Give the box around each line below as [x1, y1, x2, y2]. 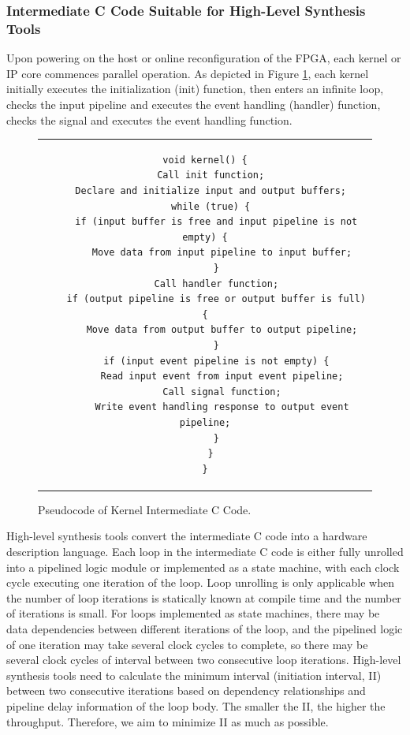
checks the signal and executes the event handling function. [6, 111, 293, 128]
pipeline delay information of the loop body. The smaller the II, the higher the [6, 697, 386, 714]
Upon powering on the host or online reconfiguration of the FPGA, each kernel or [6, 50, 401, 66]
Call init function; [157, 170, 265, 181]
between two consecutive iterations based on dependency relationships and [6, 682, 366, 699]
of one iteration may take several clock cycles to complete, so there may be [6, 636, 368, 652]
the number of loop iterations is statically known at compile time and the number [6, 589, 401, 606]
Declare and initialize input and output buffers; [75, 185, 346, 197]
